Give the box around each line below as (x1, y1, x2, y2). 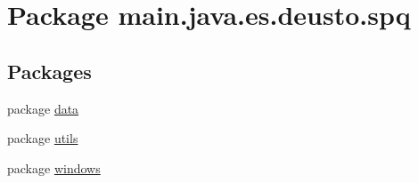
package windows (7, 158, 101, 177)
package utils (7, 129, 78, 147)
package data (7, 99, 79, 117)
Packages (7, 57, 92, 84)
